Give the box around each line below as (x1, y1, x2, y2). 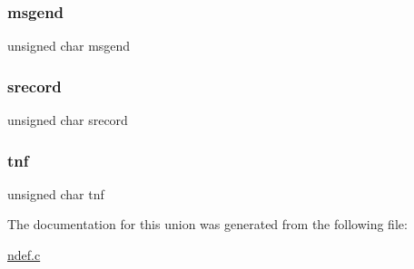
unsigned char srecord (7, 110, 128, 130)
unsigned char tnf (7, 184, 104, 203)
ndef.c (7, 245, 41, 264)
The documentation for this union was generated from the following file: (7, 215, 408, 234)
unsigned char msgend (7, 36, 131, 55)
